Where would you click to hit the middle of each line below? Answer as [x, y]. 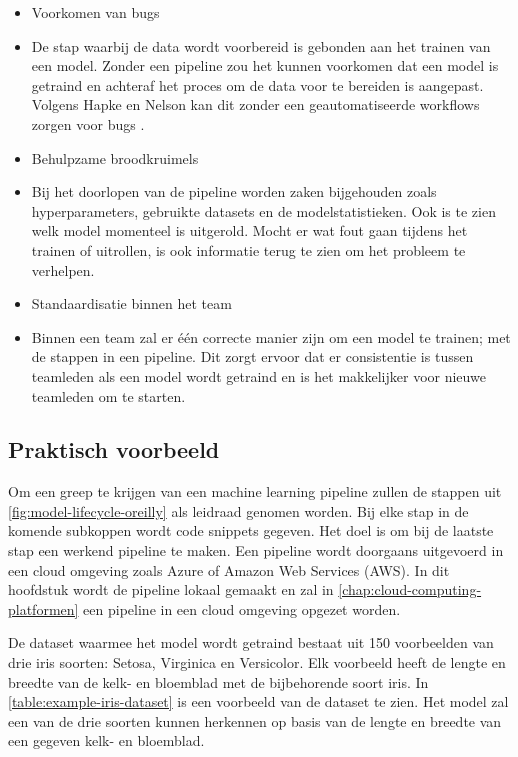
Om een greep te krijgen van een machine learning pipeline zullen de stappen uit [255, 491]
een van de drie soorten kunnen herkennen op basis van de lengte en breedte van [255, 720]
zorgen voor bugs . [88, 123]
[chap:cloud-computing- [410, 589]
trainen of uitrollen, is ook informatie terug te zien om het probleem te [248, 249]
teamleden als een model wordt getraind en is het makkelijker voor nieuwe [258, 375]
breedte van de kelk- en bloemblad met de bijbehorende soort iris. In [218, 681]
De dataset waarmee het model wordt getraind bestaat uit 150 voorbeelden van [251, 642]
